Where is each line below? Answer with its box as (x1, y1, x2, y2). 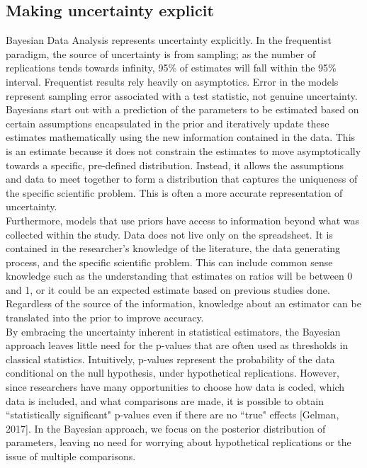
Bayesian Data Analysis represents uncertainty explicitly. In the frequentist (6, 33, 332, 47)
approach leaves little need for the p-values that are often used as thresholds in (6, 338, 349, 353)
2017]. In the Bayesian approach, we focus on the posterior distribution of (6, 421, 326, 435)
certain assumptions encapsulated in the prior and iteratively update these (6, 115, 329, 130)
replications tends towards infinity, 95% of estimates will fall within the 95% (6, 60, 337, 75)
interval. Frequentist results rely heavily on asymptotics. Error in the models (6, 74, 339, 89)
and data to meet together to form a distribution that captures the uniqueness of (6, 171, 358, 186)
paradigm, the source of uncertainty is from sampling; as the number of (6, 46, 316, 61)
